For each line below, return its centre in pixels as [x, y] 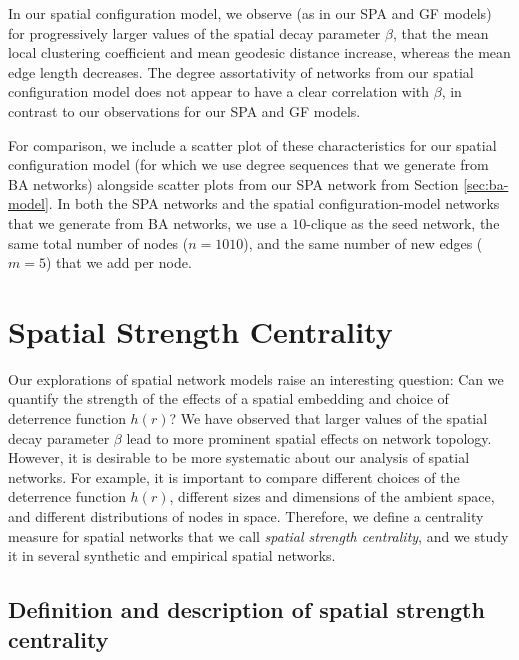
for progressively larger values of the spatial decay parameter [194, 32]
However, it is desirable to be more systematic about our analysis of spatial [239, 457]
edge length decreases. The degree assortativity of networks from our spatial [241, 71]
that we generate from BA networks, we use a [148, 222]
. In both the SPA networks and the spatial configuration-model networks [274, 203]
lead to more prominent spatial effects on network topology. [309, 437]
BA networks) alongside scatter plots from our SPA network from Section [233, 183]
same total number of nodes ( [98, 242]
